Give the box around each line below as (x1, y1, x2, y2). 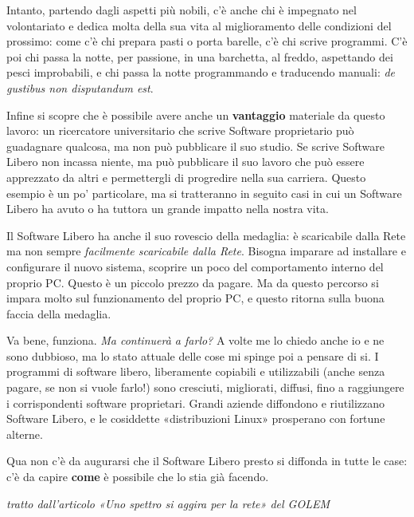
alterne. (6, 425, 43, 442)
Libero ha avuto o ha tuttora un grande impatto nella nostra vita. (6, 200, 329, 217)
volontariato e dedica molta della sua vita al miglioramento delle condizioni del (6, 17, 392, 34)
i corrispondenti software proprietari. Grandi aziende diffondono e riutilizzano (6, 394, 385, 411)
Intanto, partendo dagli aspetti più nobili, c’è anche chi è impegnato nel (6, 2, 357, 18)
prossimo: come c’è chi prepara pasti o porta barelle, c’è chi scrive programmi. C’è (6, 33, 408, 49)
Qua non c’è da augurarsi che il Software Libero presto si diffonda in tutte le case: (6, 452, 408, 469)
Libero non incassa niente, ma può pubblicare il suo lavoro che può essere (6, 153, 365, 170)
